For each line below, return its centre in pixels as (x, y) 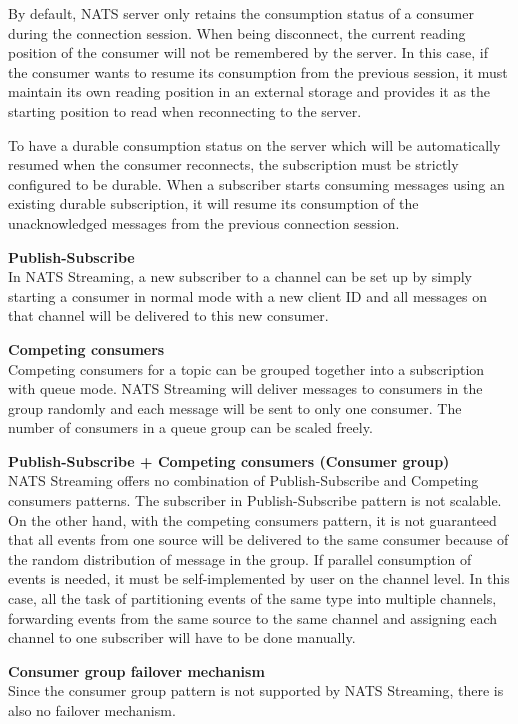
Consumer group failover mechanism (136, 670)
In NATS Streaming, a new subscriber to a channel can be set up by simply (240, 276)
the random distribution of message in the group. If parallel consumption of (240, 558)
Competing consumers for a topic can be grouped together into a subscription (246, 368)
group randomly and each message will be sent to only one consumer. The (235, 407)
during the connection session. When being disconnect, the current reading (237, 32)
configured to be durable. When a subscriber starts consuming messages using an (256, 183)
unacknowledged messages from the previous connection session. (204, 222)
